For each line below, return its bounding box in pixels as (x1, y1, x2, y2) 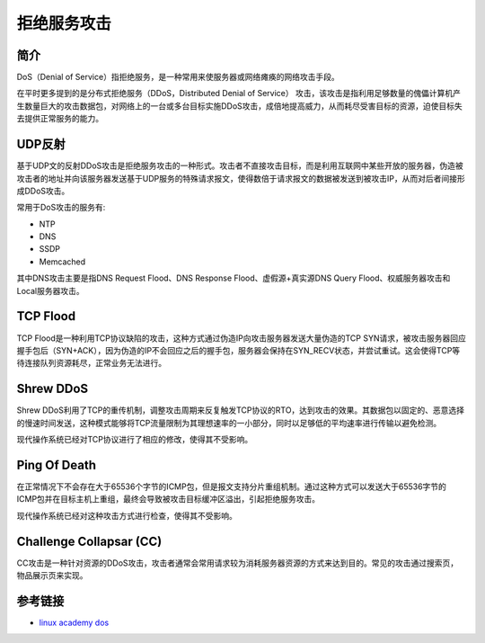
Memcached (39, 256, 86, 267)
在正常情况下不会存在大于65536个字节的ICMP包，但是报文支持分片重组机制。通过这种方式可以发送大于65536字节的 (16, 481, 446, 492)
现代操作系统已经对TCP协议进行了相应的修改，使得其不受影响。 (16, 434, 253, 445)
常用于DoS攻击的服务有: (16, 202, 106, 213)
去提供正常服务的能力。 (16, 113, 103, 124)
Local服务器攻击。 (16, 285, 84, 296)
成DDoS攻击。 (16, 185, 70, 196)
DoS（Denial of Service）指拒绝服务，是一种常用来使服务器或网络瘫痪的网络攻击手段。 (16, 72, 340, 83)
